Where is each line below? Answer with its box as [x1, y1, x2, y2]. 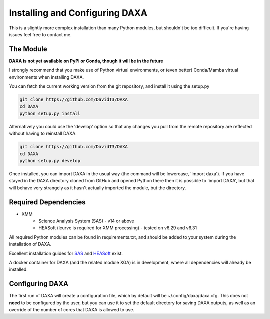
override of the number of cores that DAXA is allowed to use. [9, 307, 135, 313]
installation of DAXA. [9, 241, 52, 247]
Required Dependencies [9, 198, 86, 206]
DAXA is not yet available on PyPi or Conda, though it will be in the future [9, 58, 163, 64]
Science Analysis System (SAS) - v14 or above [38, 218, 134, 224]
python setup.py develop [19, 158, 81, 163]
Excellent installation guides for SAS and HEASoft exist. [9, 250, 123, 256]
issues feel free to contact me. [9, 31, 72, 37]
